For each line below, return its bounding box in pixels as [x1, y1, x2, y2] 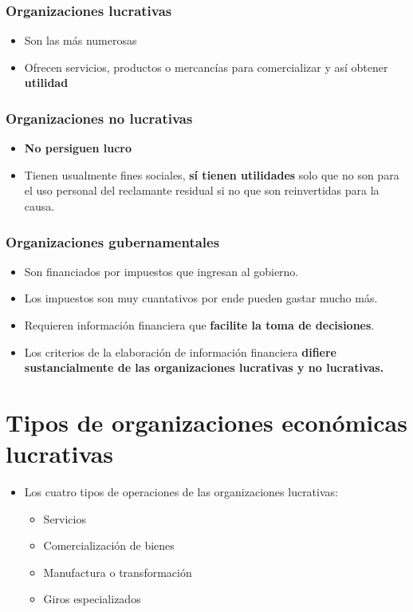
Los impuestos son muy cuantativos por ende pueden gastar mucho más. [24, 290, 378, 306]
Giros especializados [43, 590, 141, 607]
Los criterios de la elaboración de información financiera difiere [24, 343, 336, 360]
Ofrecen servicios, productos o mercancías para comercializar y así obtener [24, 58, 388, 75]
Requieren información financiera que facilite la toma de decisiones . [24, 317, 375, 333]
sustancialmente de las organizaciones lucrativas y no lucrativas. [24, 359, 384, 376]
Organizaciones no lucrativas [6, 108, 193, 128]
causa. [24, 198, 55, 214]
